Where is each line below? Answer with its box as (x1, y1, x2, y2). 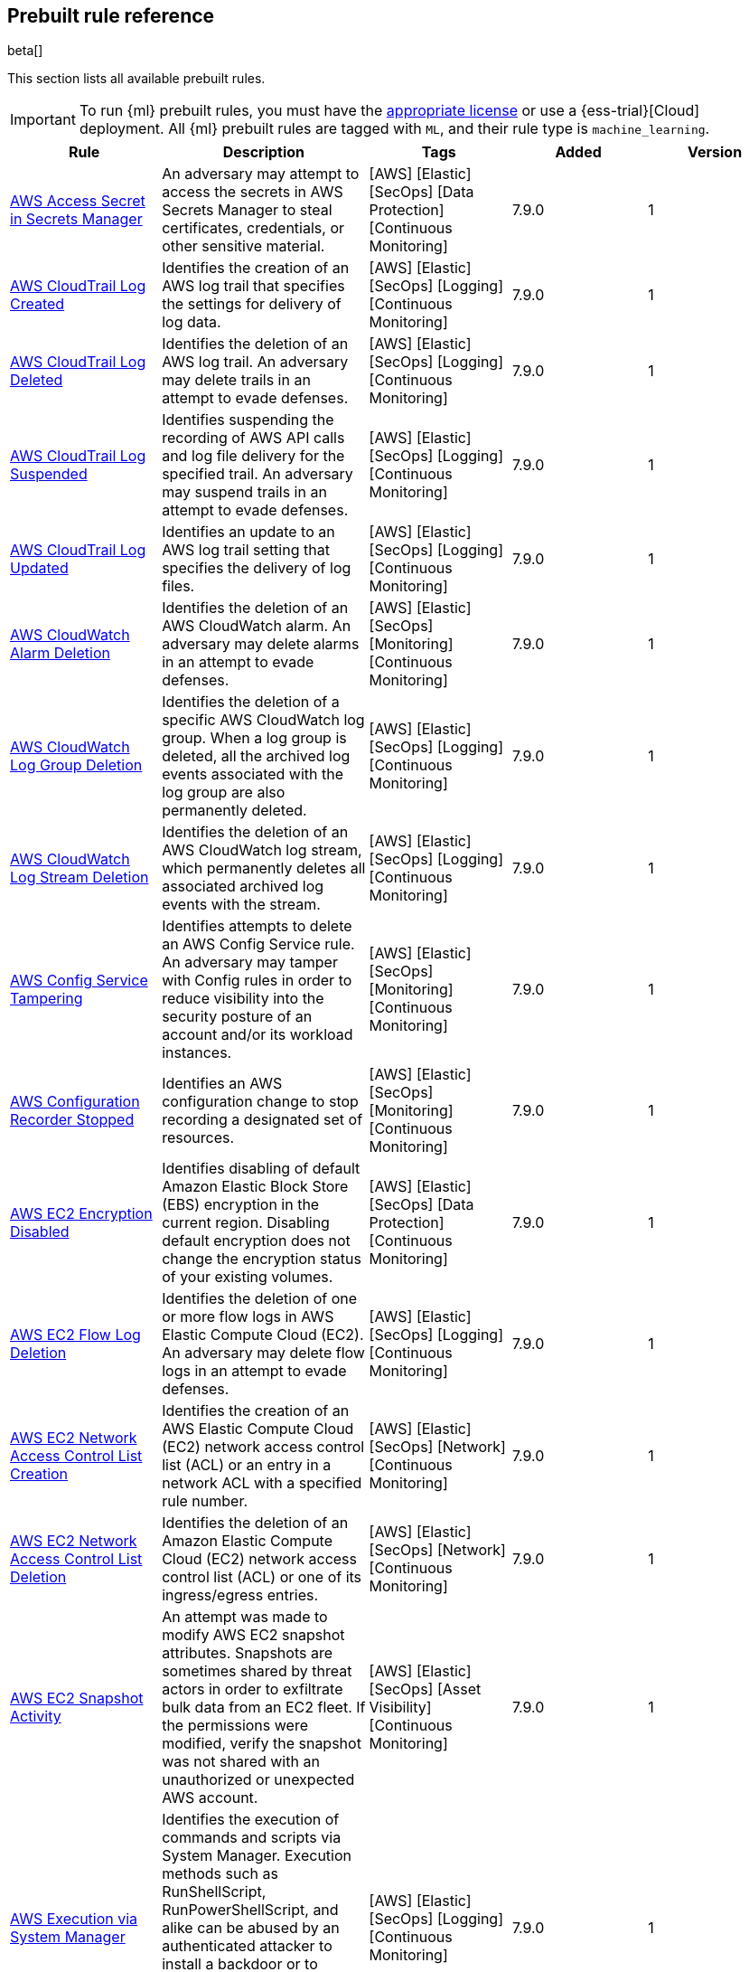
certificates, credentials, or (162, 219, 345, 238)
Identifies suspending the (162, 410, 334, 429)
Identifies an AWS (162, 1074, 283, 1093)
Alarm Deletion (10, 644, 110, 663)
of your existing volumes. (162, 1268, 333, 1287)
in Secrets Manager (10, 210, 143, 229)
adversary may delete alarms (162, 635, 360, 654)
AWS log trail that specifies (162, 277, 345, 296)
